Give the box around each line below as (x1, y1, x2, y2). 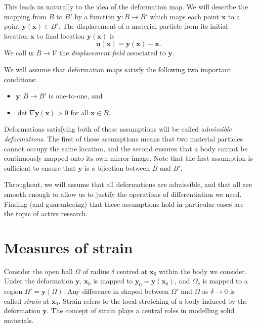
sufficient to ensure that (4, 162, 76, 173)
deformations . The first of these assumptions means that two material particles (4, 133, 243, 143)
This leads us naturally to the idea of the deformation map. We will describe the (4, 1, 248, 11)
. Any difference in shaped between (63, 286, 169, 296)
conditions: (4, 74, 37, 84)
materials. (4, 315, 34, 325)
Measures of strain (4, 237, 133, 257)
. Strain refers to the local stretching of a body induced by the (58, 295, 248, 306)
